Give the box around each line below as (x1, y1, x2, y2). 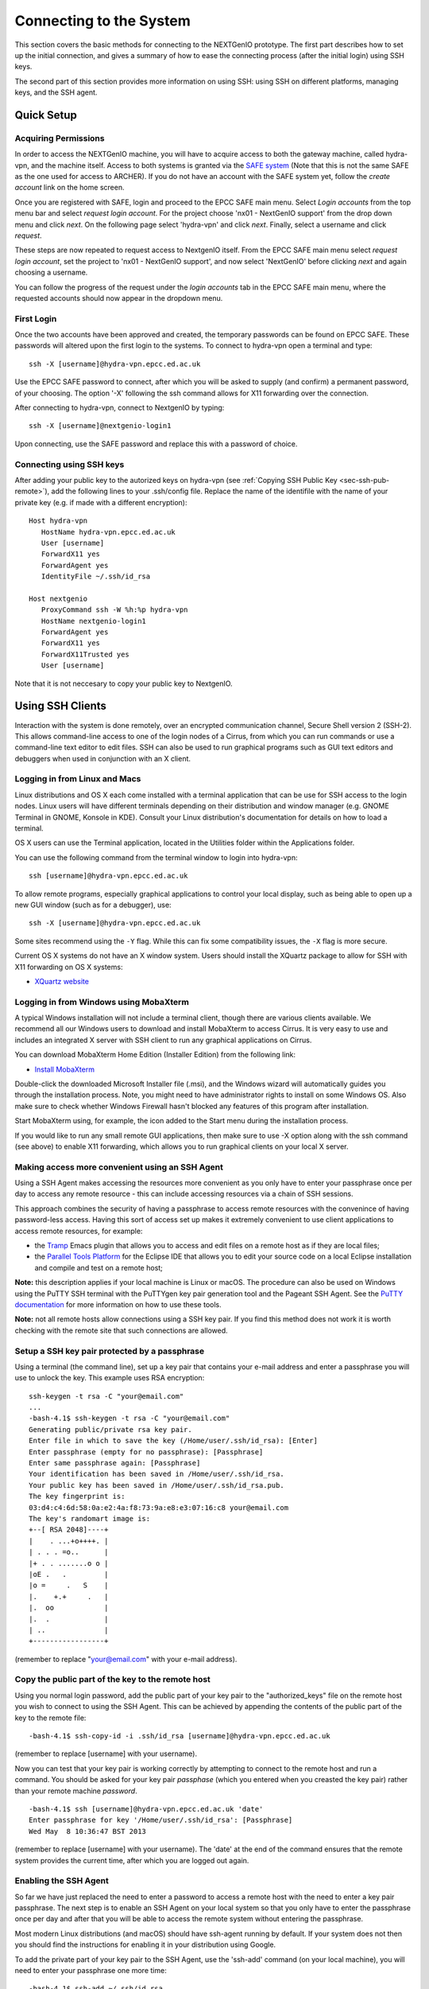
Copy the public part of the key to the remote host (14, 1674, 211, 1685)
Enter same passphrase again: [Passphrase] (29, 1458, 201, 1468)
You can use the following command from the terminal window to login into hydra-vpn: (14, 852, 298, 862)
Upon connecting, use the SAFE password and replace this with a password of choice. (14, 438, 298, 449)
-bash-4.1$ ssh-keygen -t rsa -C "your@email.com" (29, 1414, 230, 1423)
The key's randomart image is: (29, 1514, 151, 1523)
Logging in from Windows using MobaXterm (14, 996, 190, 1007)
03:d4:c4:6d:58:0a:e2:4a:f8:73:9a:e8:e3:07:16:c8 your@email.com (29, 1503, 289, 1512)
